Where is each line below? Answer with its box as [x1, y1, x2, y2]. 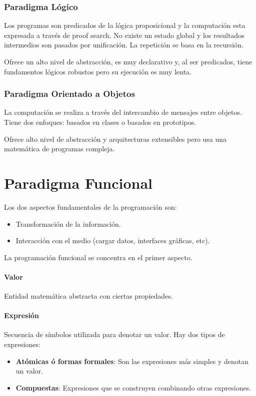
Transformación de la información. [15, 218, 121, 229]
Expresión [4, 310, 39, 321]
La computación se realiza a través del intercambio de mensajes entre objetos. [4, 107, 242, 117]
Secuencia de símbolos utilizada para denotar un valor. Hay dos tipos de [4, 329, 225, 340]
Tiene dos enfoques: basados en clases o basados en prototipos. [4, 117, 196, 127]
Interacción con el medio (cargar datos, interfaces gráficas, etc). [15, 235, 210, 246]
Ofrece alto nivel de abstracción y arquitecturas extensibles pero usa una [4, 133, 227, 144]
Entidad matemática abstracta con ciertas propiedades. [4, 291, 173, 301]
